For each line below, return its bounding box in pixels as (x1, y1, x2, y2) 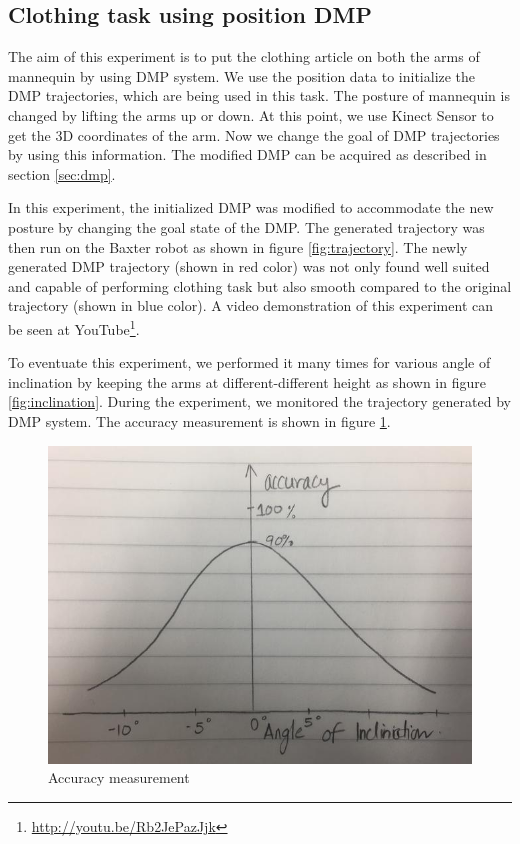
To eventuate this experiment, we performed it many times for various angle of (8, 352, 491, 373)
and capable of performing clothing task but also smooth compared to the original (8, 275, 512, 296)
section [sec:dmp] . (8, 163, 116, 184)
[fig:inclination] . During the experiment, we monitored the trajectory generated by (8, 391, 511, 412)
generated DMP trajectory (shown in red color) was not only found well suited (8, 256, 490, 277)
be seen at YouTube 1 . (8, 315, 140, 339)
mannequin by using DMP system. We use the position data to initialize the (8, 65, 476, 86)
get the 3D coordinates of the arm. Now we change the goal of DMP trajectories (8, 124, 500, 145)
